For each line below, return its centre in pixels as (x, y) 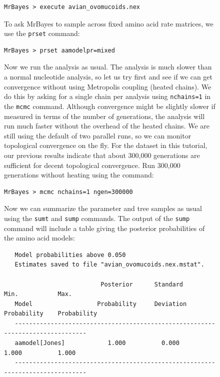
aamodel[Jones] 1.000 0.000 (97, 343)
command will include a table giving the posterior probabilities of (104, 228)
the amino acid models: (40, 238)
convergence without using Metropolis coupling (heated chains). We (108, 86)
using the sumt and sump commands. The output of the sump (97, 218)
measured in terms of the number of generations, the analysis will (104, 116)
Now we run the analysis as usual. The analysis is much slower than (108, 67)
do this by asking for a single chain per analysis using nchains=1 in (107, 96)
